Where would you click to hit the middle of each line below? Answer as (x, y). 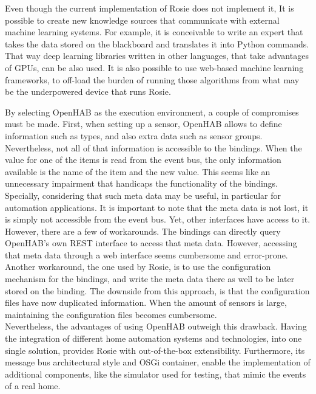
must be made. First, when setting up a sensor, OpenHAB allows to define (143, 124)
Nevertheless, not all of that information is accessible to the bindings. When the (153, 147)
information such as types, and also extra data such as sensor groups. (134, 135)
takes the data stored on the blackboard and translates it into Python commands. (157, 43)
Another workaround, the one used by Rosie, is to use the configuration (138, 267)
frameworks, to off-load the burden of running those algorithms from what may (152, 79)
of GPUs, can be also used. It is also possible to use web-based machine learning (154, 67)
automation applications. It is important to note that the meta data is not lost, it (157, 207)
